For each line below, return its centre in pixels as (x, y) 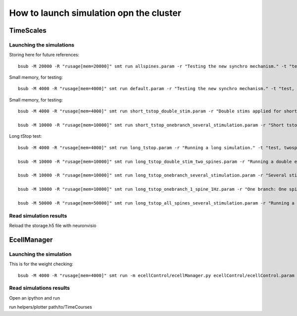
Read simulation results (38, 215)
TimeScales (28, 30)
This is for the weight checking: (41, 264)
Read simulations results (40, 288)
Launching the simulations (42, 45)
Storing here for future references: (44, 55)
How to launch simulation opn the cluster (95, 13)
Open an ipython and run (35, 298)
